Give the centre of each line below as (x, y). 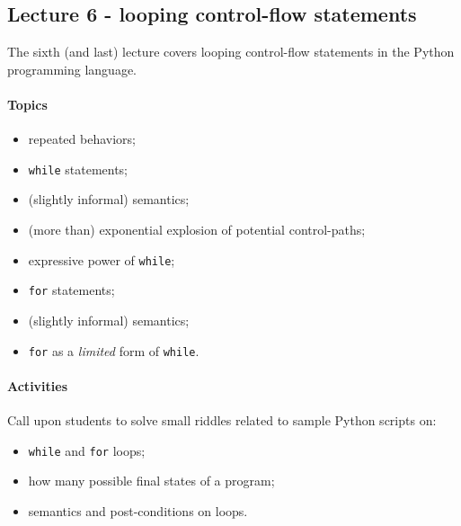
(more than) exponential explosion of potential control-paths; (197, 230)
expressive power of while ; (102, 259)
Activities (38, 385)
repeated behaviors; (82, 139)
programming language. (72, 69)
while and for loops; (87, 450)
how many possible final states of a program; (151, 481)
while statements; (78, 169)
